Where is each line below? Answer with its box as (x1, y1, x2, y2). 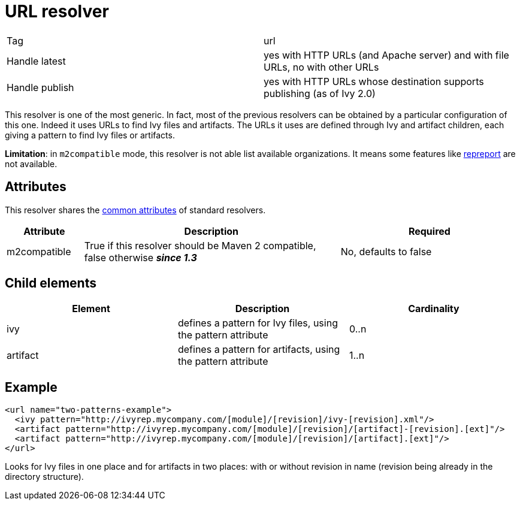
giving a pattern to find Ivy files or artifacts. (5, 129, 175, 140)
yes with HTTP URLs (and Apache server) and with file (264, 49, 509, 61)
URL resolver (5, 1, 109, 22)
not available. (5, 158, 58, 169)
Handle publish (7, 81, 74, 93)
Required (408, 225, 451, 237)
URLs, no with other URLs (264, 61, 379, 73)
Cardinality (408, 303, 459, 315)
